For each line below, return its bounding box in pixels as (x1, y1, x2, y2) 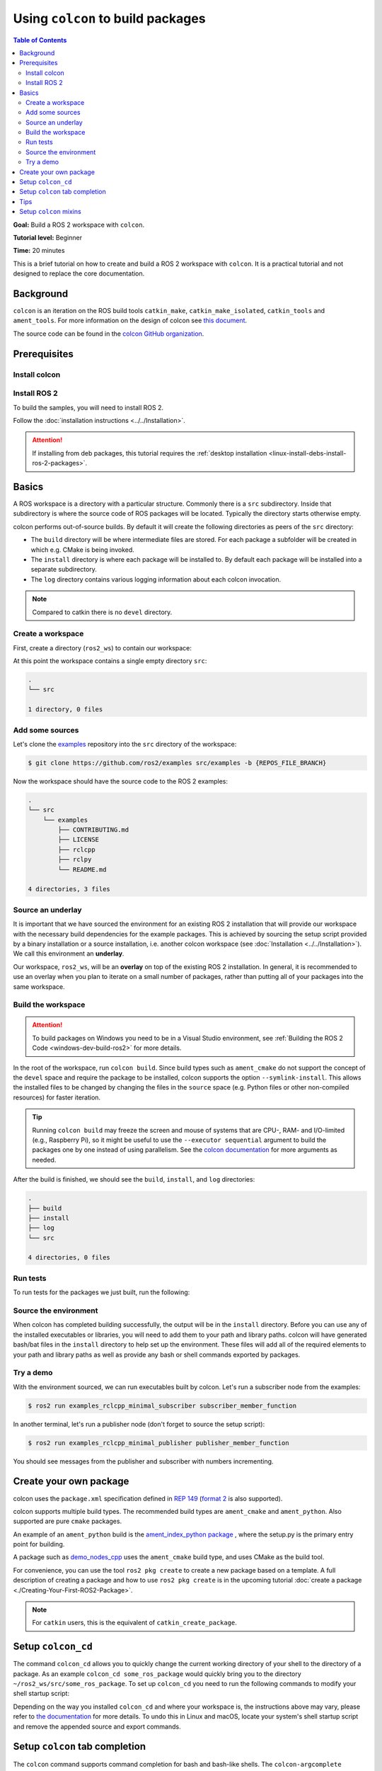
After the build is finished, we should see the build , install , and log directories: (13, 1175, 255, 1184)
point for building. (13, 1540, 65, 1549)
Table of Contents (13, 35, 67, 44)
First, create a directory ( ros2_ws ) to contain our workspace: (13, 643, 192, 652)
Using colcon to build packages (13, 11, 206, 26)
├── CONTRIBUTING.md (57, 826, 129, 834)
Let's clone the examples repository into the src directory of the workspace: (13, 740, 237, 748)
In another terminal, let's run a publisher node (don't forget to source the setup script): (13, 1420, 265, 1428)
